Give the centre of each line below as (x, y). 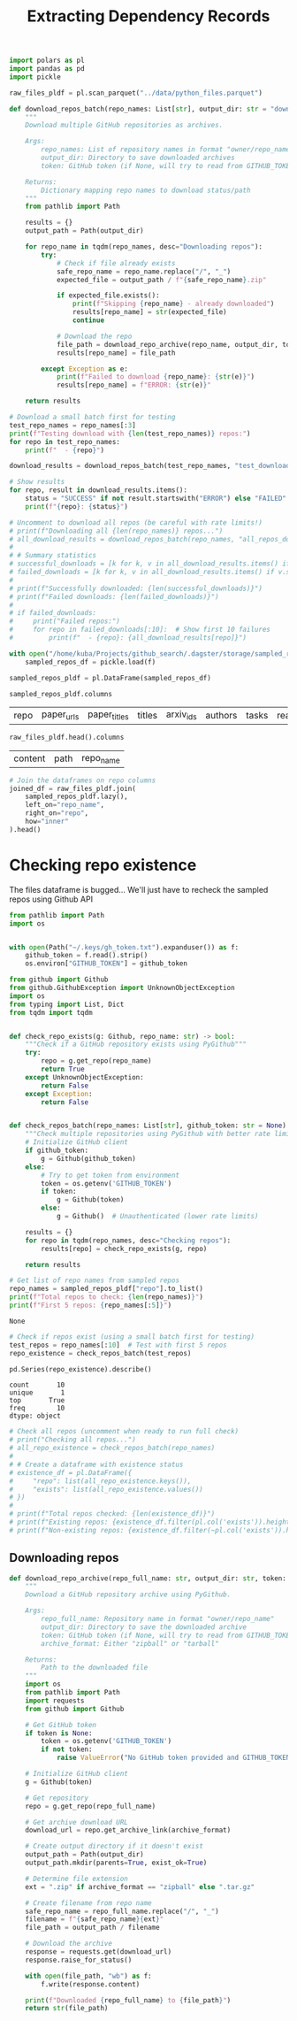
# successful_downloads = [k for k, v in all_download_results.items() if (150, 564)
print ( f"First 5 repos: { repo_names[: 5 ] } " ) (91, 1305)
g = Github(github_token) (89, 1158)
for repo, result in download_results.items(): (99, 490)
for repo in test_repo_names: (65, 442)
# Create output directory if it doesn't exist (114, 1847)
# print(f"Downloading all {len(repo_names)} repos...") (116, 531)
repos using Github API (51, 899)
